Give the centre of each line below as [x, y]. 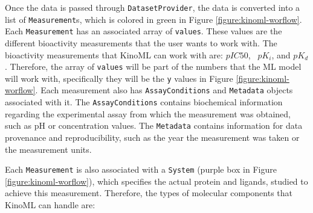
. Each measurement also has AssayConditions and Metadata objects [164, 90]
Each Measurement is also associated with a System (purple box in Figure [141, 169]
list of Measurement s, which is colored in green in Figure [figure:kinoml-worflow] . [153, 19]
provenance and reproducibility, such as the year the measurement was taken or [152, 137]
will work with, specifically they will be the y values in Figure [119, 78]
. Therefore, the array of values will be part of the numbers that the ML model [153, 66]
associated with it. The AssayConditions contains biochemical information [144, 102]
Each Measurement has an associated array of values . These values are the [144, 31]
